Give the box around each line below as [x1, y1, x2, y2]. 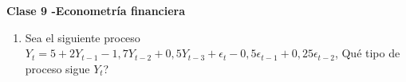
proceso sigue [25, 60, 90, 76]
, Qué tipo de [334, 45, 400, 61]
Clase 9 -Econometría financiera [6, 2, 186, 18]
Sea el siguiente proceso [25, 29, 140, 45]
